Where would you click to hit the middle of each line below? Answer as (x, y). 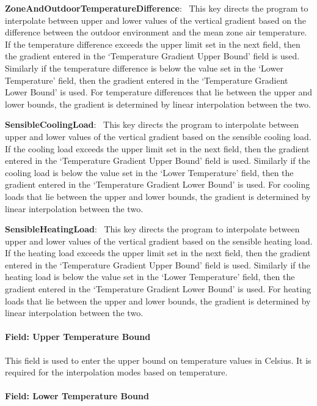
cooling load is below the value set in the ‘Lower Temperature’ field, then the (149, 172)
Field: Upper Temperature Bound (78, 337)
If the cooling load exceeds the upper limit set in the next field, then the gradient (157, 148)
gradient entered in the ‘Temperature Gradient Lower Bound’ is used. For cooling (158, 184)
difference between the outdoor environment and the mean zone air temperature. (156, 32)
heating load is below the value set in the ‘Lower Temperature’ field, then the (150, 277)
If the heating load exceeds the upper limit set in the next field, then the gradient (158, 253)
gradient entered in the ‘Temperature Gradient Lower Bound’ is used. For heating (158, 289)
